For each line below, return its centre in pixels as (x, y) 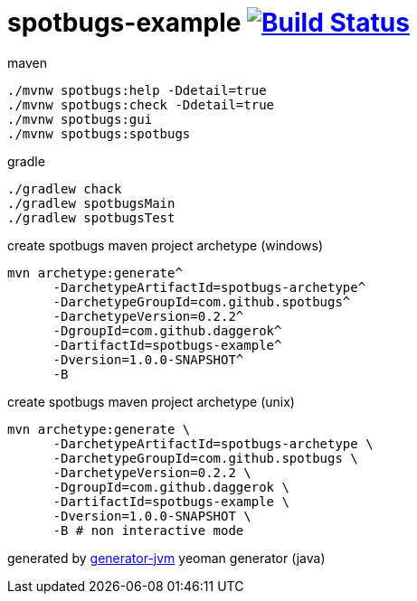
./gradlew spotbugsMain (91, 203)
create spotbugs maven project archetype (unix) (151, 401)
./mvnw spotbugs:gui (80, 119)
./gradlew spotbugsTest (91, 217)
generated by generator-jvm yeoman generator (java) (166, 558)
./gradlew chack (65, 188)
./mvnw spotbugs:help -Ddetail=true (137, 90)
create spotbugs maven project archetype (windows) (166, 245)
